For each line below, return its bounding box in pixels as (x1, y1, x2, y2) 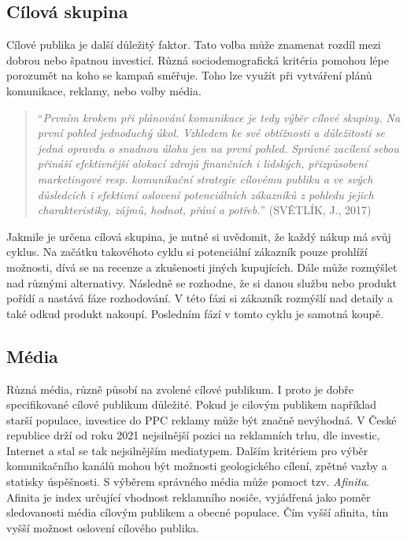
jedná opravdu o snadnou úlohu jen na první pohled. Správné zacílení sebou (37, 139, 399, 156)
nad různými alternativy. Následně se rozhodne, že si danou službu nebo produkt (6, 274, 397, 291)
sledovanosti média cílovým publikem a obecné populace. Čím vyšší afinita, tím (6, 504, 389, 521)
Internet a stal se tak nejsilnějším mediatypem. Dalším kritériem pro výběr (6, 442, 368, 458)
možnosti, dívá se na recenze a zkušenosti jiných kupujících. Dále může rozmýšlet (6, 258, 398, 275)
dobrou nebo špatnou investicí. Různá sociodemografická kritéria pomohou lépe (6, 51, 389, 68)
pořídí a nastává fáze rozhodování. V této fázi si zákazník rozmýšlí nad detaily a (6, 290, 394, 306)
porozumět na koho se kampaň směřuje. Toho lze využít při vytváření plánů (6, 67, 372, 83)
